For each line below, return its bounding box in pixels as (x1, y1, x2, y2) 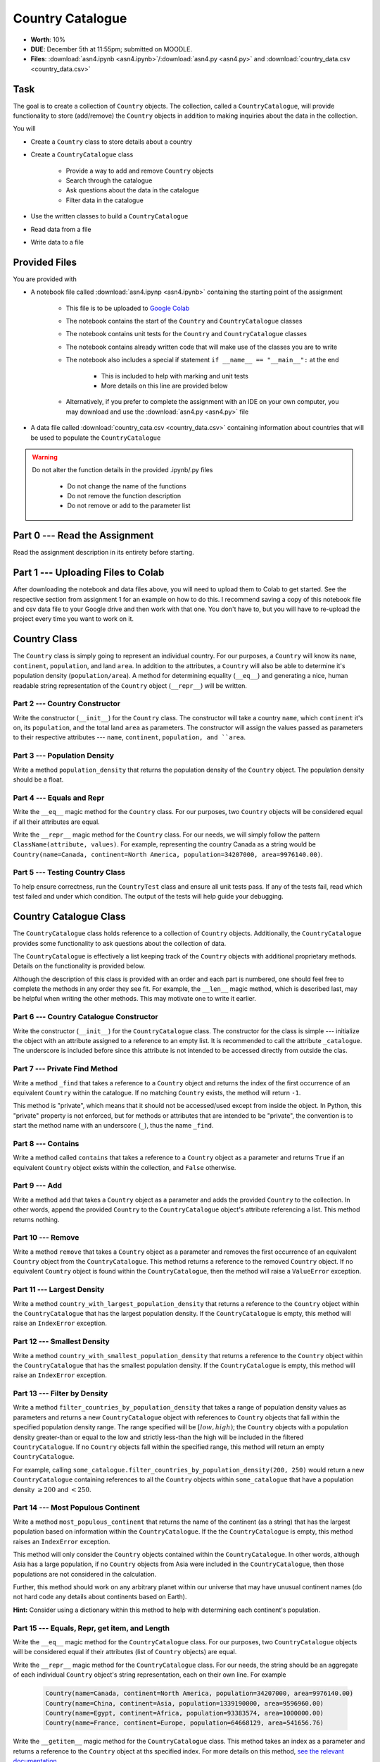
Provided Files (13, 256, 77, 268)
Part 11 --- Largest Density (13, 1285, 105, 1295)
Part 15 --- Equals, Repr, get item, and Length (13, 1623, 170, 1633)
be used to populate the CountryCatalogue (30, 433, 161, 442)
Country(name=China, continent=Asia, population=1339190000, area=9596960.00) (45, 1699, 324, 1707)
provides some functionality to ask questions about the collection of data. (13, 939, 227, 947)
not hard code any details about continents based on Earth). (13, 1593, 187, 1601)
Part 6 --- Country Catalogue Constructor (13, 1012, 158, 1022)
